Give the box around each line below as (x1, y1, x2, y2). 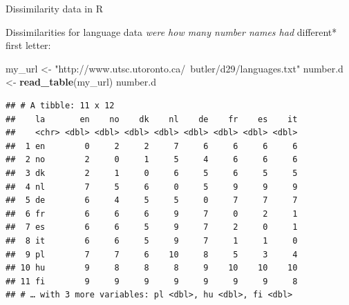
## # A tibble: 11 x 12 (6, 100, 115, 110)
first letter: (6, 38, 51, 52)
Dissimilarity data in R (6, 1, 103, 15)
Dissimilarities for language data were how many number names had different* (6, 24, 337, 39)
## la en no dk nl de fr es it (6, 114, 298, 124)
